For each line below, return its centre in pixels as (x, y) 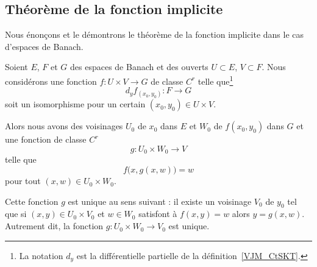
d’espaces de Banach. (44, 46)
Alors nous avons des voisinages (64, 126)
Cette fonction (32, 201)
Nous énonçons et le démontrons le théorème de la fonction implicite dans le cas (155, 34)
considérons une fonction (51, 81)
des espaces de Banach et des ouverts (139, 67)
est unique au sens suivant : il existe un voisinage (160, 201)
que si (16, 214)
